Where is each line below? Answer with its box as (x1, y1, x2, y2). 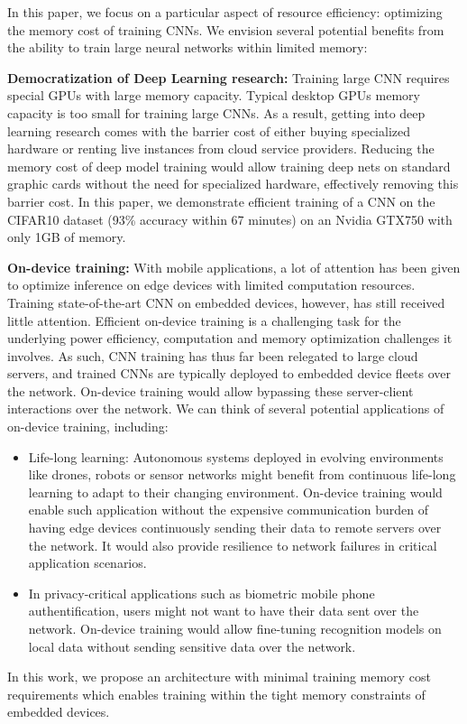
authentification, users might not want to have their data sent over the (28, 601, 419, 620)
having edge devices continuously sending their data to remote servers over (28, 518, 442, 537)
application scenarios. (28, 553, 147, 572)
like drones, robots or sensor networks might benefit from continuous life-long (28, 465, 456, 484)
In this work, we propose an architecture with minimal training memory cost (7, 667, 431, 686)
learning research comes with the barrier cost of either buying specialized (7, 121, 411, 140)
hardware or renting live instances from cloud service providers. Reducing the (7, 139, 435, 158)
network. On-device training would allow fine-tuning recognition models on (28, 619, 442, 637)
